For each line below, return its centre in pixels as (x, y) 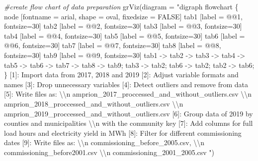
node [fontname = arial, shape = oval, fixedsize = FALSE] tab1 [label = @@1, (123, 16)
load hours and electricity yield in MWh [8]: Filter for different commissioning (123, 133)
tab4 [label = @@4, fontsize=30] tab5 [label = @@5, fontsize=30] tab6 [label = (125, 35)
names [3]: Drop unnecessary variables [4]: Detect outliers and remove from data (126, 84)
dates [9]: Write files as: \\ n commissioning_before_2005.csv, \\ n (104, 142)
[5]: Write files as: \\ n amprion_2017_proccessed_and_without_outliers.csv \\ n (128, 94)
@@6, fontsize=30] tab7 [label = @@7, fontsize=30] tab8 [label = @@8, (113, 45)
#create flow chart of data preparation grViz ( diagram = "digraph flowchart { (121, 6)
